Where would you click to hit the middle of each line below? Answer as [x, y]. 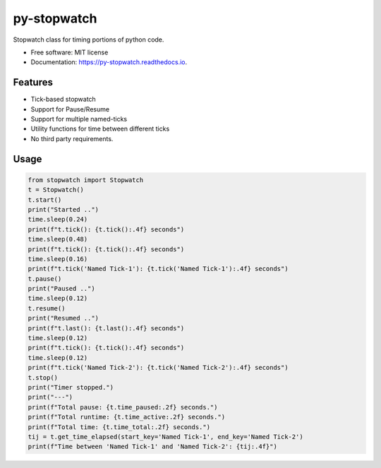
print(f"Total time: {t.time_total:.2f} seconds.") [119, 427]
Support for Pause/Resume [70, 109]
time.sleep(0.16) [58, 259]
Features [33, 82]
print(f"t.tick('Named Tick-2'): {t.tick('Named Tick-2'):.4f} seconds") [158, 368]
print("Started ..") [63, 209]
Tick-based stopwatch [64, 100]
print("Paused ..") [61, 289]
